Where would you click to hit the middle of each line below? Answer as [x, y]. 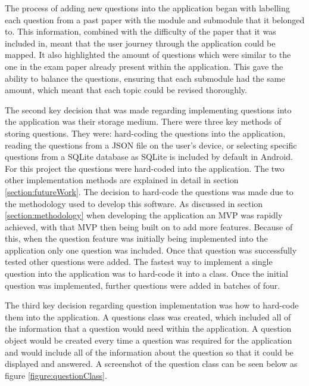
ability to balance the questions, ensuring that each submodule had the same [145, 78]
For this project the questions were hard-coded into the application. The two [145, 168]
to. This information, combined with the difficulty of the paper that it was [141, 31]
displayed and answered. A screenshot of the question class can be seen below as [151, 364]
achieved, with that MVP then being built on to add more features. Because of [149, 226]
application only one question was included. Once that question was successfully [151, 250]
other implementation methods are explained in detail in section [122, 180]
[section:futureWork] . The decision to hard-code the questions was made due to [149, 191]
